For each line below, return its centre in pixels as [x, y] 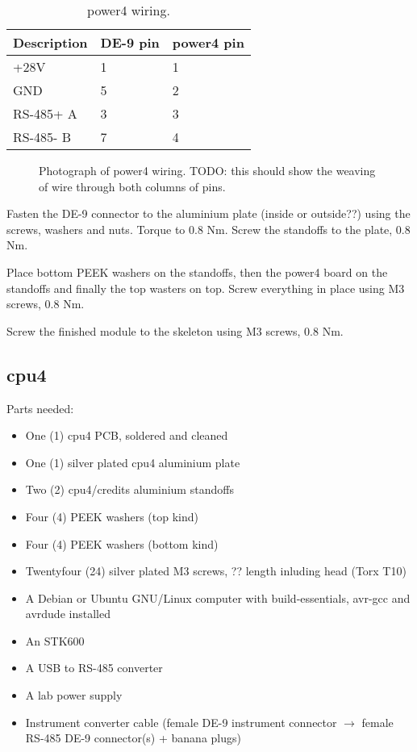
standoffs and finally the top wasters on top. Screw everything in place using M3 [206, 288]
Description [50, 42]
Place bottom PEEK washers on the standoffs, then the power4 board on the [197, 272]
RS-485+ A [45, 113]
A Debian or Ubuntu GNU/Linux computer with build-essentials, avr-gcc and [218, 597]
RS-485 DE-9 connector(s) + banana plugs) [133, 738]
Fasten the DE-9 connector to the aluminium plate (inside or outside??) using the [208, 213]
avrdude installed [68, 614]
